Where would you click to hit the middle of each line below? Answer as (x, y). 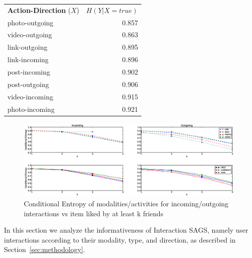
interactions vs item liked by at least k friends (94, 213)
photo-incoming (31, 109)
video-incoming (31, 96)
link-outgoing (28, 47)
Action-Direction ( (39, 10)
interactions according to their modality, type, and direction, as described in (120, 239)
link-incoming (28, 59)
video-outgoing (30, 35)
